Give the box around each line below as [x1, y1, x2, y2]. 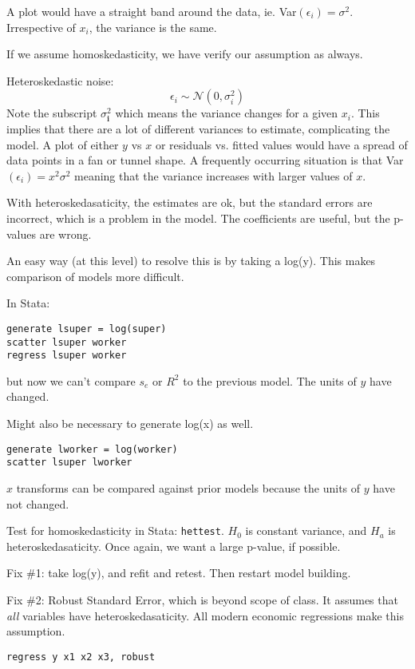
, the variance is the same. [89, 18, 217, 35]
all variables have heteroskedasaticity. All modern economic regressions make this [6, 607, 404, 623]
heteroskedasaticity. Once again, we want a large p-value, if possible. [6, 537, 341, 554]
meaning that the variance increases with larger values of [74, 167, 353, 184]
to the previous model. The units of [183, 372, 357, 389]
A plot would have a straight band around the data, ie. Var [6, 3, 297, 19]
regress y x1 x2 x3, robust [6, 651, 156, 663]
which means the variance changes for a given [115, 105, 338, 121]
